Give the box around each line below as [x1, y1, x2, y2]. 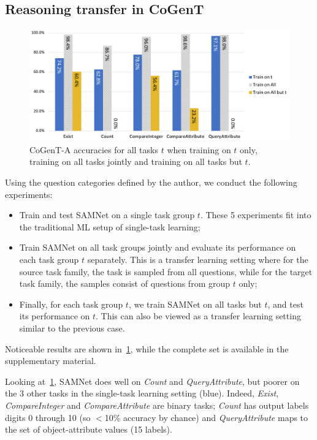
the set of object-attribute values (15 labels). [5, 423, 172, 436]
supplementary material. [5, 354, 96, 367]
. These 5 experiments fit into [200, 208, 311, 221]
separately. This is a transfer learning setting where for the [87, 252, 308, 265]
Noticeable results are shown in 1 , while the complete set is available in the [5, 342, 289, 355]
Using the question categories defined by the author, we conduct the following [5, 176, 297, 188]
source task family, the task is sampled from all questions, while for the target [19, 265, 313, 278]
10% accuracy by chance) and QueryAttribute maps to [104, 411, 308, 423]
